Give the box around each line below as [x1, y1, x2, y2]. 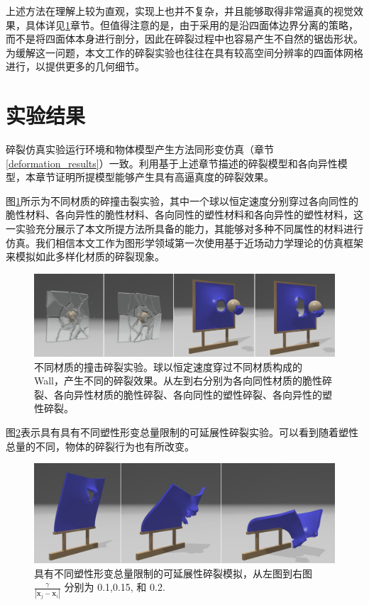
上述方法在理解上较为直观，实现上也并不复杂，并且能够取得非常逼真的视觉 [6, 4, 353, 18]
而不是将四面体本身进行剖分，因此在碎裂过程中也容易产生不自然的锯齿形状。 [6, 31, 363, 46]
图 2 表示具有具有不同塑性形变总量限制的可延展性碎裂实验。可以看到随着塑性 [6, 424, 358, 439]
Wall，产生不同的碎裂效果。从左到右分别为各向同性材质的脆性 [34, 373, 323, 388]
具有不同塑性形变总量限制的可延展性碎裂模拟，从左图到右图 [34, 565, 312, 580]
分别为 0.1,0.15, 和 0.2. [64, 579, 165, 594]
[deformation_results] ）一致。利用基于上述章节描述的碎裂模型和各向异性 [6, 155, 338, 170]
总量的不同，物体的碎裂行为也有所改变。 [6, 438, 194, 453]
